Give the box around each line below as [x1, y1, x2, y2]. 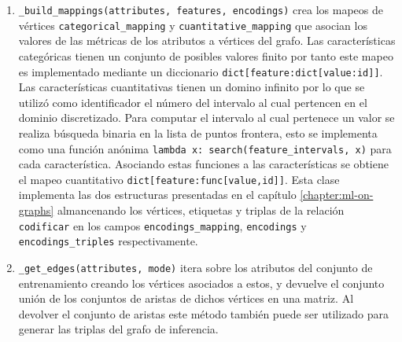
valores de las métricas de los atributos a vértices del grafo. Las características [18, 32, 396, 49]
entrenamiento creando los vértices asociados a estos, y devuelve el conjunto [18, 274, 385, 291]
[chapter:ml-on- [300, 186, 374, 203]
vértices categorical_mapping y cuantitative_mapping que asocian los [18, 17, 367, 33]
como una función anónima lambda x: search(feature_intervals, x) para [18, 140, 392, 156]
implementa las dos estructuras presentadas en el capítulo [18, 186, 297, 203]
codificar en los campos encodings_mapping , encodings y [18, 217, 307, 234]
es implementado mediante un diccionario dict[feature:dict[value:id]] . [18, 63, 383, 79]
